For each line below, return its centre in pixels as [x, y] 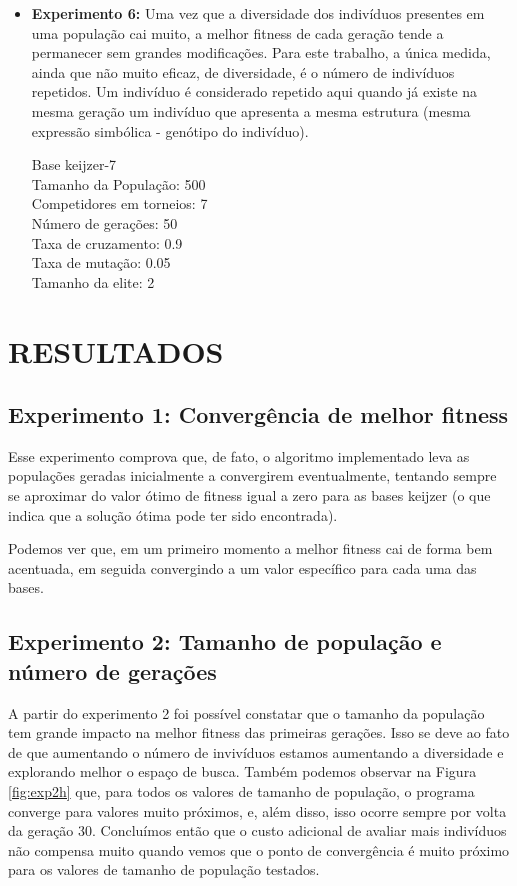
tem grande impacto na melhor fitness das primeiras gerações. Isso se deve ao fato [259, 732]
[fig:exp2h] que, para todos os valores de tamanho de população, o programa [241, 791]
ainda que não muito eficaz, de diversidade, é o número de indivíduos [243, 71]
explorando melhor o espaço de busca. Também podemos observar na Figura [242, 771]
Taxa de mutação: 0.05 [101, 262]
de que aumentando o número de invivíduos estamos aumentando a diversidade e [256, 751]
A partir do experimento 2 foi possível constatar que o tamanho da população [246, 712]
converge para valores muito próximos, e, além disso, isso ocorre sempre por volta [257, 810]
